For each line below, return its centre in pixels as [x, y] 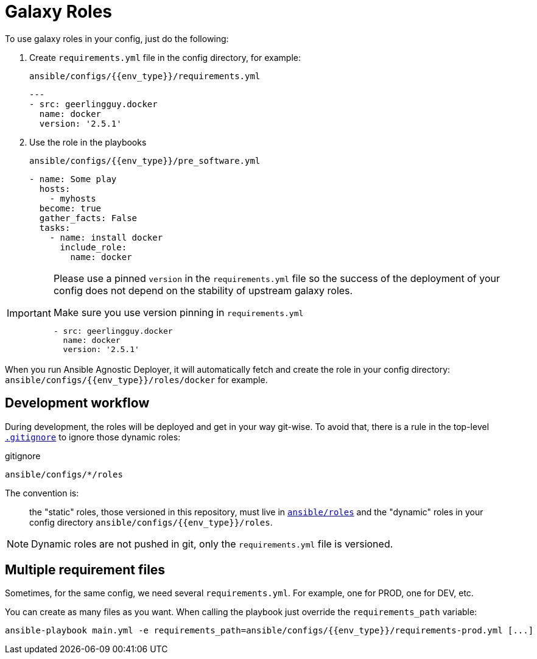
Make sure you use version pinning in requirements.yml [178, 312]
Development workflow [77, 403]
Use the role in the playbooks [88, 142]
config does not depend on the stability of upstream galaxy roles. [203, 290]
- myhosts [73, 198]
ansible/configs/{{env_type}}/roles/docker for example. [136, 379]
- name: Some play [73, 179]
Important [29, 313]
